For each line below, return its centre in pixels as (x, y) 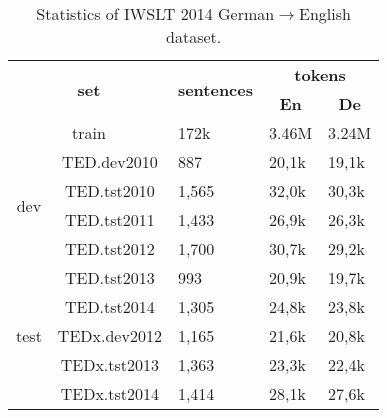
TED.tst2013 (109, 277)
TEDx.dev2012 (109, 335)
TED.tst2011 (109, 219)
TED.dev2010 (110, 161)
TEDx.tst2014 (110, 393)
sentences (215, 89)
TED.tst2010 (109, 190)
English (325, 13)
